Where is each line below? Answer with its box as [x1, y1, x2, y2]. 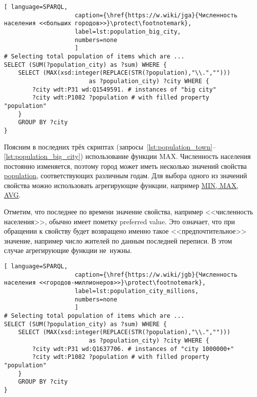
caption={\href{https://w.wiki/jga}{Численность [75, 11, 238, 19]
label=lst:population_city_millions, [75, 288, 199, 295]
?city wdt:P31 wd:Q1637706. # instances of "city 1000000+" [32, 345, 234, 352]
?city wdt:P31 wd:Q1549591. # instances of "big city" [32, 86, 216, 93]
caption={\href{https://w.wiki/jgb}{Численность [75, 271, 238, 278]
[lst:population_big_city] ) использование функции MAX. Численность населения [4, 151, 251, 161]
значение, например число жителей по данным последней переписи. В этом [4, 235, 232, 246]
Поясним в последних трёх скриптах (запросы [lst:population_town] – [4, 141, 216, 151]
